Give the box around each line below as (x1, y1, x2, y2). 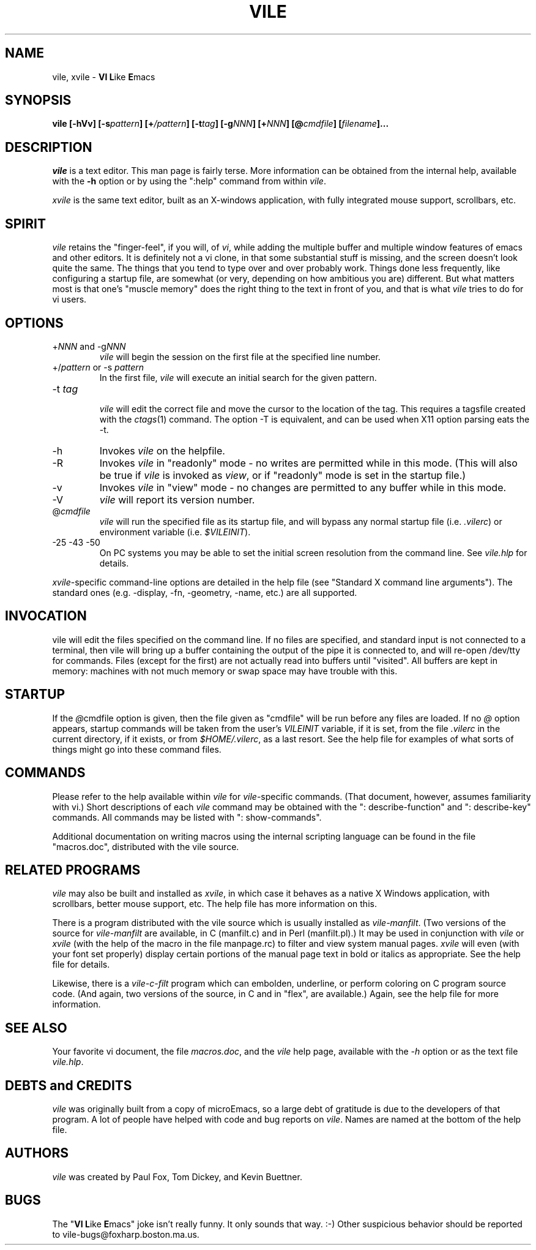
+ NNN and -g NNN (52, 341, 126, 352)
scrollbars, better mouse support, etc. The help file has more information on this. (52, 898, 377, 909)
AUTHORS (5, 1145, 69, 1161)
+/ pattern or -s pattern (52, 361, 144, 372)
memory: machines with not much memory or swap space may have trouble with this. (52, 665, 398, 676)
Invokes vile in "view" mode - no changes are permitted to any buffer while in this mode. (99, 481, 507, 494)
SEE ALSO (5, 1020, 67, 1036)
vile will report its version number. (99, 493, 255, 506)
